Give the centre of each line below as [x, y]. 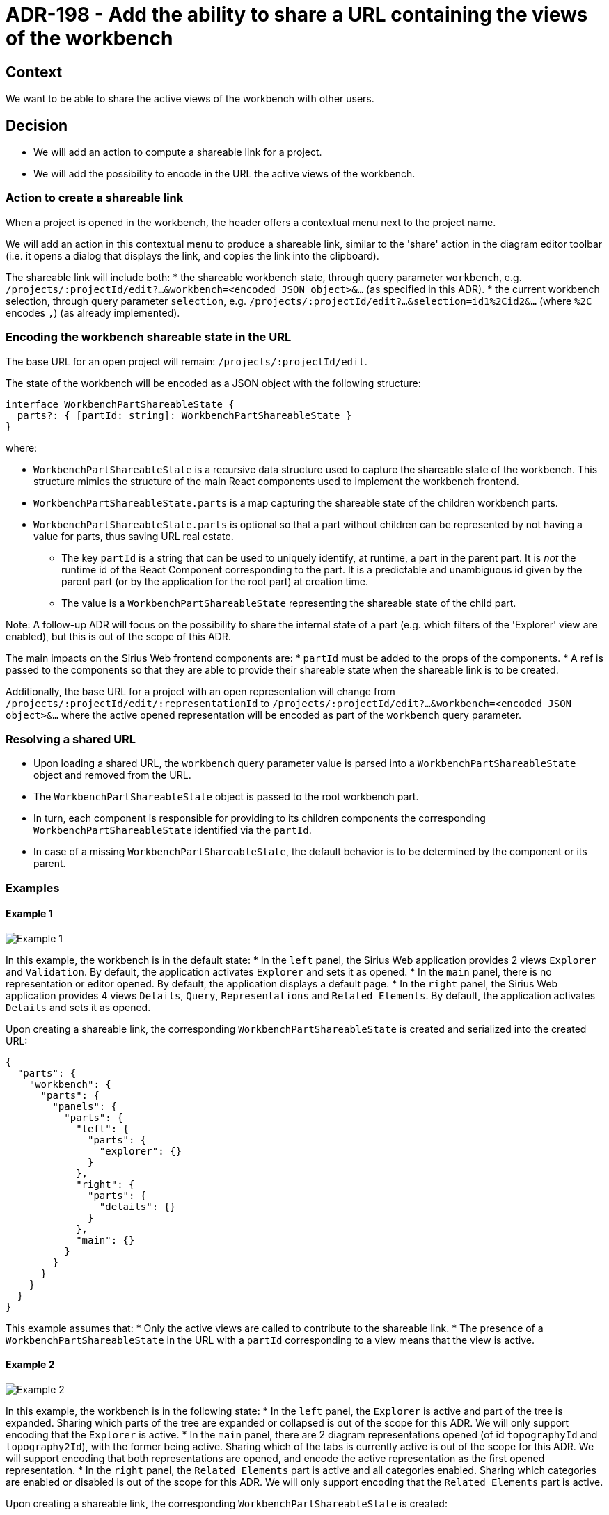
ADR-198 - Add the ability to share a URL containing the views [297, 15]
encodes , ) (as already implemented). [93, 312]
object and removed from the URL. [112, 775]
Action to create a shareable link [95, 198]
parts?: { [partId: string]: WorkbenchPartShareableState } [184, 415]
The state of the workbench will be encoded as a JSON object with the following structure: [213, 383]
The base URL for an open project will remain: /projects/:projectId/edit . [187, 361]
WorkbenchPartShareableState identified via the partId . [173, 830]
